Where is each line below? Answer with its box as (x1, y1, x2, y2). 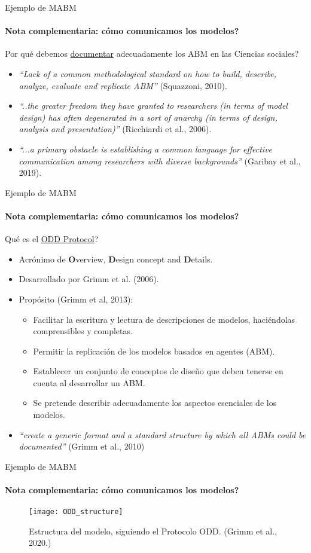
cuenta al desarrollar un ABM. (33, 376, 145, 389)
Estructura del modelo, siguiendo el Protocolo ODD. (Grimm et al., (29, 524, 277, 537)
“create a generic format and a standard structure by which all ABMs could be (19, 428, 306, 441)
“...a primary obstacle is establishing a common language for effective (19, 142, 273, 155)
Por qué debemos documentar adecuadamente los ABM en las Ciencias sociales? (5, 47, 299, 60)
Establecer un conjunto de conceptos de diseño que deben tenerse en (33, 365, 283, 377)
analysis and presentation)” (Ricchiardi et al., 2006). (19, 123, 212, 135)
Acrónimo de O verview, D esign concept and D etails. (19, 252, 213, 265)
